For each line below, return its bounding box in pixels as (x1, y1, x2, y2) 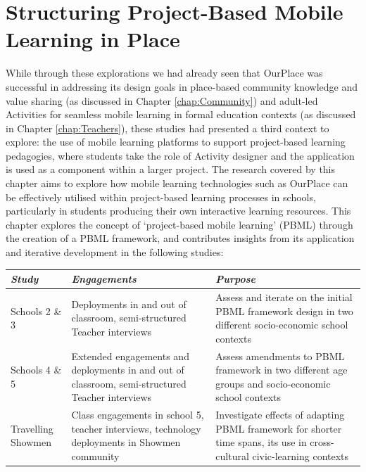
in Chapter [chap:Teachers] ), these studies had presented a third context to (6, 120, 329, 135)
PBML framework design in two (215, 303, 353, 318)
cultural (215, 449, 249, 463)
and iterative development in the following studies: (6, 245, 224, 260)
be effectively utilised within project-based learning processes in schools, (6, 189, 316, 204)
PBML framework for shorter (215, 421, 342, 435)
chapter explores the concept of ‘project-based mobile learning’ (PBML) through (6, 217, 353, 231)
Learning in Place (6, 25, 180, 53)
